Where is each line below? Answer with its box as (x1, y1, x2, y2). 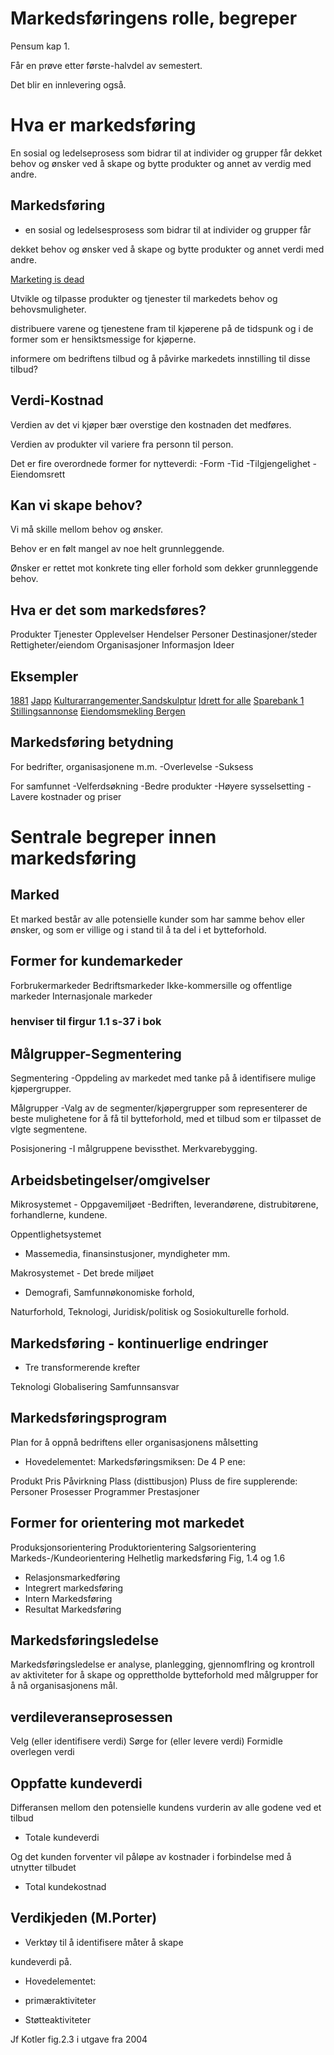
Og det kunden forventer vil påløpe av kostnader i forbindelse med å (10, 1850, 292, 1862)
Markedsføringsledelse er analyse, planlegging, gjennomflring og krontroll (10, 1658, 315, 1671)
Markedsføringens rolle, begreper (10, 7, 298, 30)
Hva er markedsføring (10, 114, 197, 137)
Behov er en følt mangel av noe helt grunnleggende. (10, 543, 225, 555)
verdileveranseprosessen (10, 1708, 173, 1726)
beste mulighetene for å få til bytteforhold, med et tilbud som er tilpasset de (10, 1113, 322, 1125)
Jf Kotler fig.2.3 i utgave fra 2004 (10, 2033, 148, 2045)
